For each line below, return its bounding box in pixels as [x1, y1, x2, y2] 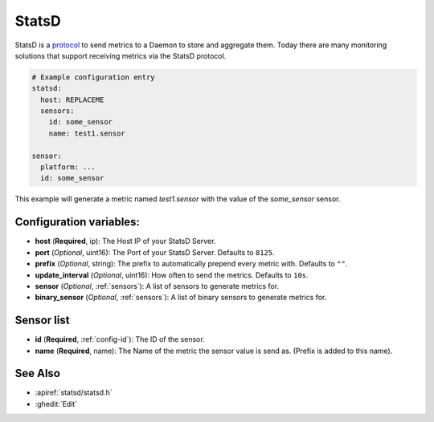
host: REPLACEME [40, 95, 104, 104]
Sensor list [14, 314, 70, 327]
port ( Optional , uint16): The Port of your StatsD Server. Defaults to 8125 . [35, 247, 275, 257]
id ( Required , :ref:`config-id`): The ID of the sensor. [35, 335, 205, 344]
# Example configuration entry [31, 72, 156, 82]
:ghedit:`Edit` [35, 399, 78, 408]
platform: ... [40, 163, 96, 172]
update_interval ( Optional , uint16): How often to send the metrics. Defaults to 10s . [35, 270, 309, 280]
